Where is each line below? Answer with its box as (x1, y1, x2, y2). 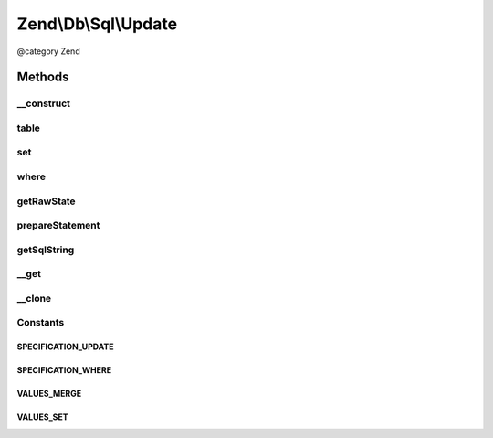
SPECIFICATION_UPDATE (16, 341, 114, 352)
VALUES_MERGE (16, 389, 82, 400)
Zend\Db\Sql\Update (16, 14, 178, 34)
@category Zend (16, 46, 81, 57)
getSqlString (16, 243, 75, 256)
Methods (16, 69, 69, 85)
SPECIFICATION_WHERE (16, 365, 112, 376)
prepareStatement (16, 219, 100, 232)
